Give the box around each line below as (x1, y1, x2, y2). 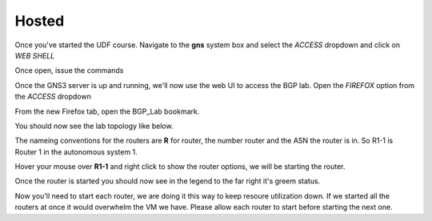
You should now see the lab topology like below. (14, 121, 174, 131)
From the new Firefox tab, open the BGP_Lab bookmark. (14, 106, 200, 116)
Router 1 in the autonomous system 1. (14, 147, 138, 156)
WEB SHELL (14, 50, 55, 60)
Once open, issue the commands (14, 66, 124, 75)
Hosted (14, 12, 65, 30)
